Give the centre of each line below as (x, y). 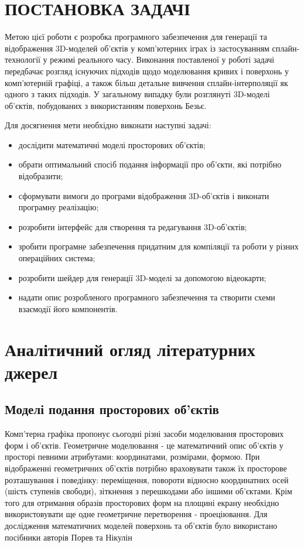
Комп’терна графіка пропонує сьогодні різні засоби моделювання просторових (144, 434)
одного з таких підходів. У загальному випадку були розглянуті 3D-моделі (137, 94)
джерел (31, 372)
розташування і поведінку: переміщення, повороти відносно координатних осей (147, 479)
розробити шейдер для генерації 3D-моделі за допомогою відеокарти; (142, 277)
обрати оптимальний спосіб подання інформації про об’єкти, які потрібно (150, 164)
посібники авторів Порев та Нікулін (69, 537)
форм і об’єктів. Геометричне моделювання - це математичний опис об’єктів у (144, 445)
